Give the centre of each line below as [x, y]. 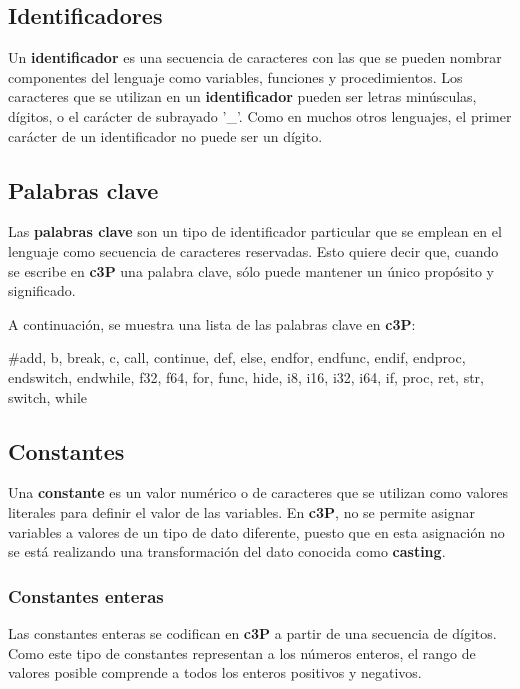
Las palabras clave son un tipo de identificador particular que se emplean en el [255, 231]
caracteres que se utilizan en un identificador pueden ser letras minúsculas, [242, 96]
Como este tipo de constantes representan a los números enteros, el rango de [242, 652]
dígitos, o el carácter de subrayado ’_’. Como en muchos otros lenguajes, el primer [260, 115]
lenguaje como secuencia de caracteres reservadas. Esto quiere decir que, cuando [253, 250]
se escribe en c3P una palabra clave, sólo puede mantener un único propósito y [251, 270]
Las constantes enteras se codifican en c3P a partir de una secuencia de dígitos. [252, 632]
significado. [42, 290]
